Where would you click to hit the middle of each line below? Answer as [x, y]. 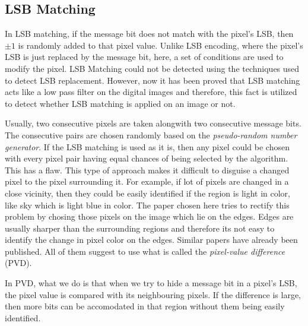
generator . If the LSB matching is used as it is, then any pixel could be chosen [147, 146]
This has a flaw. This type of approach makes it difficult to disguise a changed [147, 170]
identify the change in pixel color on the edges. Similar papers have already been [151, 240]
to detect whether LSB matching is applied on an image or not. [120, 103]
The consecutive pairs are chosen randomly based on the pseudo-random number [151, 134]
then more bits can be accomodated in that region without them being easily [145, 306]
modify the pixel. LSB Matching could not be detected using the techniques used [152, 68]
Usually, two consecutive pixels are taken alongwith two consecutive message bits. [153, 123]
